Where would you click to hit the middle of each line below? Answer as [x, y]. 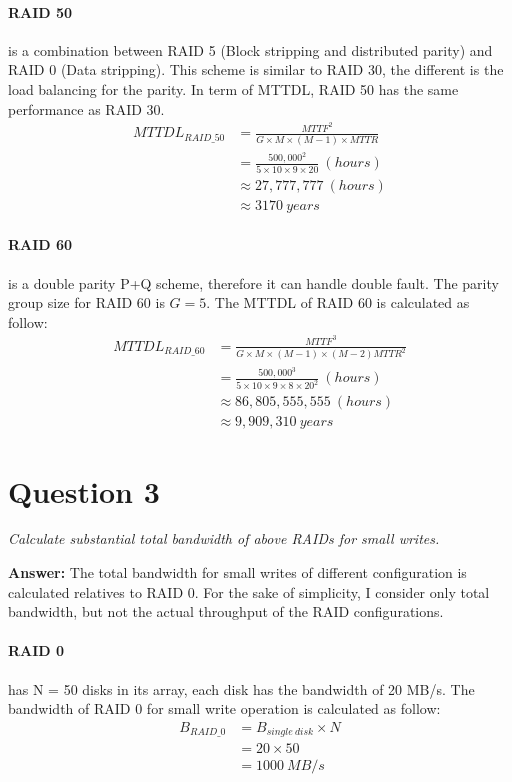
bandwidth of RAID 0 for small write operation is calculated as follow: [224, 708]
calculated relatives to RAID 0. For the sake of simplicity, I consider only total [249, 591]
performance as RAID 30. [86, 108]
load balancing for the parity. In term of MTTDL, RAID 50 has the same [233, 88]
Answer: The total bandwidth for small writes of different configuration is [237, 572]
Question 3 [84, 490]
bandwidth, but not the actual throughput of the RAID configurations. [226, 611]
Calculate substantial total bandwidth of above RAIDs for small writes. [224, 538]
